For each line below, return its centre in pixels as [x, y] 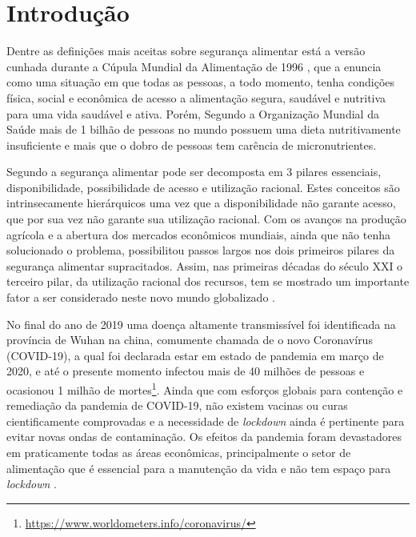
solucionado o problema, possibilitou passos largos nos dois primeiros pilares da [201, 250]
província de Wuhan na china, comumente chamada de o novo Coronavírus [190, 340]
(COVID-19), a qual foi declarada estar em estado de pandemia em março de [195, 355]
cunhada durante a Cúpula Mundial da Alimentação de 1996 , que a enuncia [194, 66]
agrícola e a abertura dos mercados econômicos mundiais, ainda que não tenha [198, 234]
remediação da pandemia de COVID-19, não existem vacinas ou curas [177, 405]
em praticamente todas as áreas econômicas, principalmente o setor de [179, 453]
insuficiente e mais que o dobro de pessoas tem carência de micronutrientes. [192, 144]
